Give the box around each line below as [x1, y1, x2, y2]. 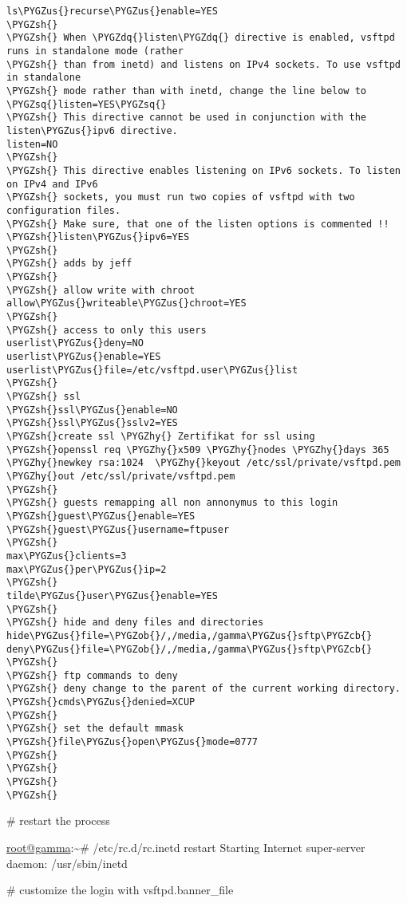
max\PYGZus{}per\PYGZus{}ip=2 [6, 563, 167, 575]
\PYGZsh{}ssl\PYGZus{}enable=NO [6, 404, 178, 416]
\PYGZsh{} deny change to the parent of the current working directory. [6, 683, 401, 695]
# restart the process [6, 812, 110, 829]
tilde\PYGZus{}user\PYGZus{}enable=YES [6, 590, 218, 601]
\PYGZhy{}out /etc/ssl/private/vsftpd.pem [6, 470, 235, 482]
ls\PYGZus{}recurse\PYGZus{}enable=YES [6, 6, 218, 17]
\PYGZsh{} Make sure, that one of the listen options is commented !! [6, 218, 389, 230]
